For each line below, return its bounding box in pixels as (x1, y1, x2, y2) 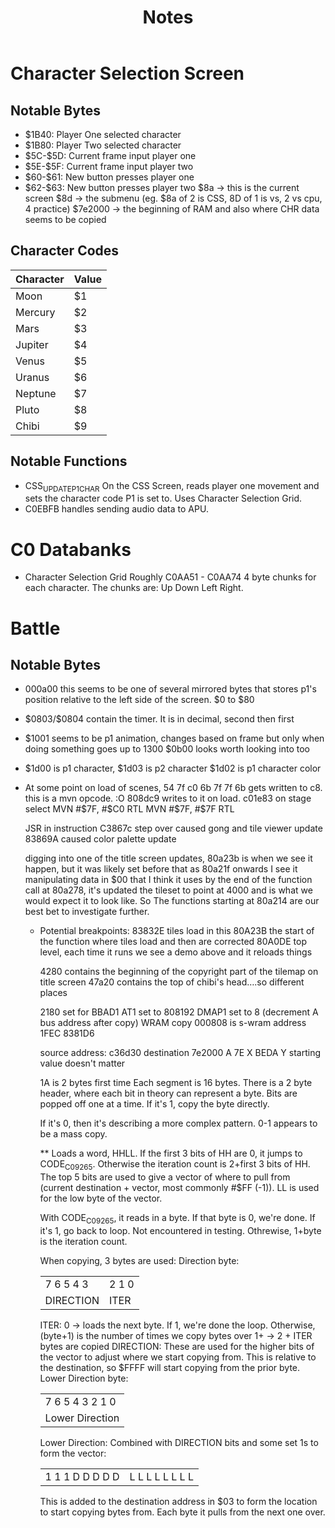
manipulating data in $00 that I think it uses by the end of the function (24, 874, 313, 886)
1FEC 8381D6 (39, 1027, 95, 1040)
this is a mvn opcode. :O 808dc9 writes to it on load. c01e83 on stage (24, 792, 312, 805)
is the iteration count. (39, 1235, 128, 1247)
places (39, 987, 68, 999)
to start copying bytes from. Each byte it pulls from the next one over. (39, 1506, 326, 1518)
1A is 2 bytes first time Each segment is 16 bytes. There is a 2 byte (39, 1077, 313, 1089)
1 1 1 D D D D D (44, 1469, 120, 1483)
